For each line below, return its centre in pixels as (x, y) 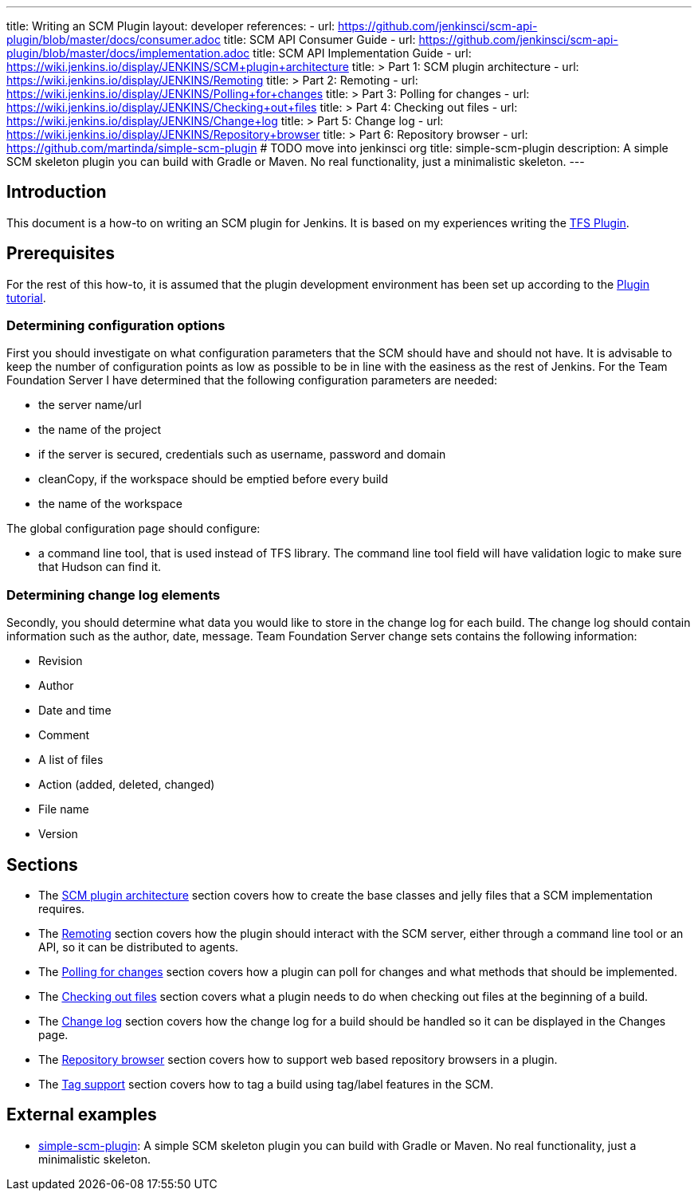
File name (64, 809)
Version (58, 834)
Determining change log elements (114, 595)
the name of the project (100, 430)
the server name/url (90, 405)
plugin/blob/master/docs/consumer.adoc (114, 39)
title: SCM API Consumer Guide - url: (320, 39)
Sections (42, 864)
